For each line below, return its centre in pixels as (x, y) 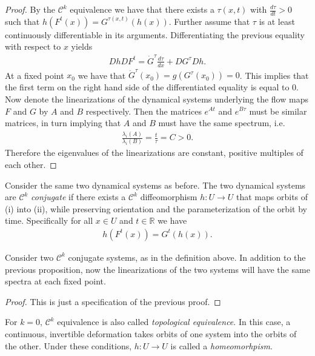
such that (22, 21)
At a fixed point (35, 75)
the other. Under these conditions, (68, 345)
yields (82, 46)
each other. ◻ (31, 164)
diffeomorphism (169, 197)
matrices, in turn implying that (63, 123)
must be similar (278, 111)
